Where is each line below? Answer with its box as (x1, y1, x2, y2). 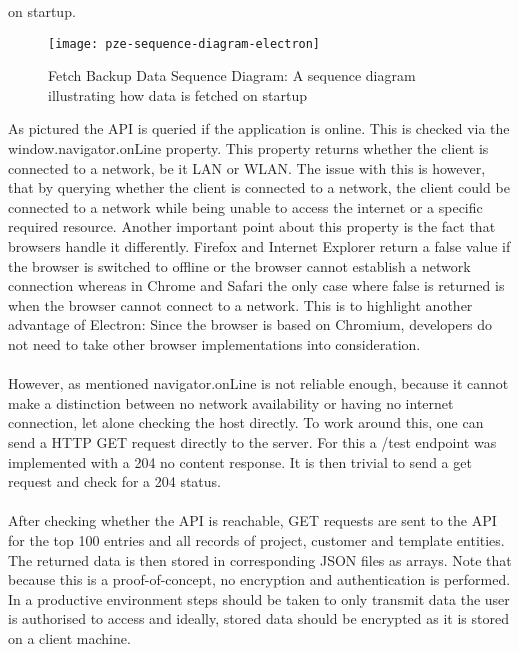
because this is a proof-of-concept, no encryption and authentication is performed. (8, 569, 511, 590)
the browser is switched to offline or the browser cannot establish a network (8, 255, 471, 276)
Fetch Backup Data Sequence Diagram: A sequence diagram (48, 65, 416, 86)
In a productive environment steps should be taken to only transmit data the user (8, 588, 510, 609)
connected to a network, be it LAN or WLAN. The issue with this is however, (8, 157, 486, 178)
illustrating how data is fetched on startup (48, 84, 307, 105)
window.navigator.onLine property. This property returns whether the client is (8, 138, 489, 159)
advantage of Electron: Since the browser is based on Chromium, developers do (8, 314, 493, 335)
